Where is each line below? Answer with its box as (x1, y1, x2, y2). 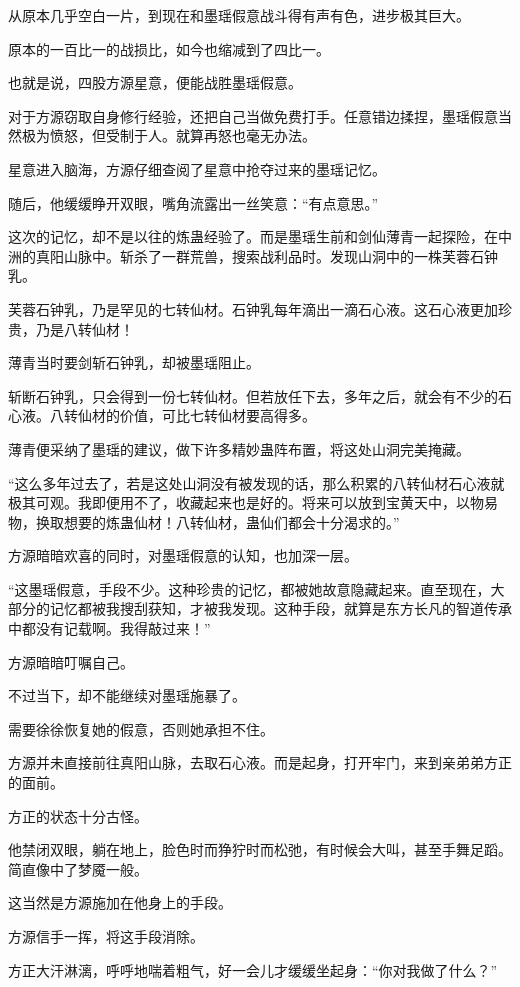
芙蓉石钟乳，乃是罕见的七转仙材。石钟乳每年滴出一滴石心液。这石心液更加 (8, 298, 498, 319)
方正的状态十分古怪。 (8, 805, 148, 826)
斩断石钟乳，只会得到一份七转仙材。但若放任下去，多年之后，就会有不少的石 (8, 385, 512, 406)
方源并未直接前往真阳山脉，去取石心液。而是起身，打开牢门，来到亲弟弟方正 (8, 752, 512, 773)
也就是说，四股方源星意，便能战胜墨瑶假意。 (8, 72, 302, 93)
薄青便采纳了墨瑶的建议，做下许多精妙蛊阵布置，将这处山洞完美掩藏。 (8, 438, 470, 459)
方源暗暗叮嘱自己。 (8, 651, 134, 672)
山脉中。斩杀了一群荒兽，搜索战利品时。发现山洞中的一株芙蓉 (63, 245, 470, 266)
